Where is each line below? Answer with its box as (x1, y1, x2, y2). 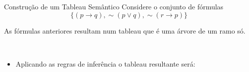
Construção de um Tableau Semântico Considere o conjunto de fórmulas (4, 1, 224, 11)
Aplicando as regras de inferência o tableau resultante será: (15, 58, 195, 69)
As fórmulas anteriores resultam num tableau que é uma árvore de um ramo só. (4, 25, 246, 36)
